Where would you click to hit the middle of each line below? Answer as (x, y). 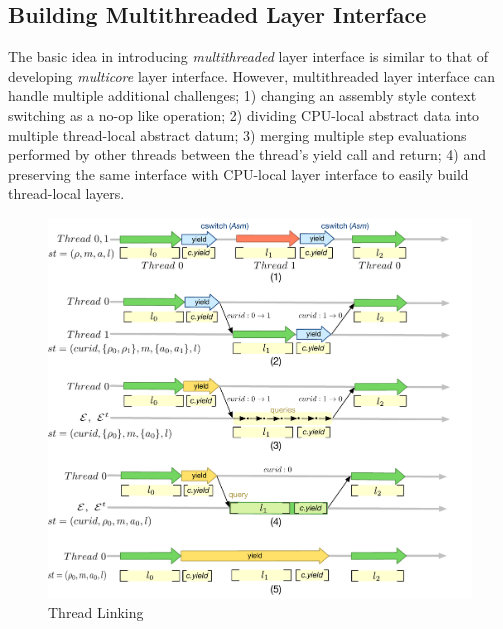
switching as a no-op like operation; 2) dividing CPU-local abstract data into (244, 114)
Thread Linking (96, 612)
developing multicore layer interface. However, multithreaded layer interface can (252, 75)
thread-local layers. (66, 193)
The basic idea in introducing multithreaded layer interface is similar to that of (248, 56)
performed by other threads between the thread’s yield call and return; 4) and (247, 154)
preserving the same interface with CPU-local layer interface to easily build (238, 173)
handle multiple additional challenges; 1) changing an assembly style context (242, 95)
